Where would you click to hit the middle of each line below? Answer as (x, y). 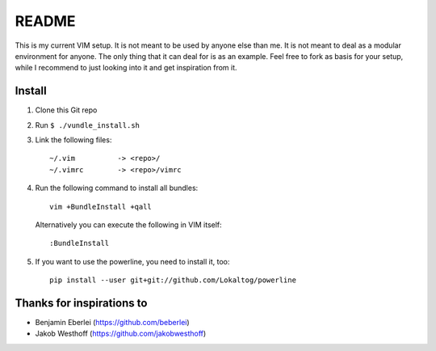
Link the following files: (73, 140)
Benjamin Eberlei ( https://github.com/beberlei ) (112, 323)
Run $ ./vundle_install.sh (88, 125)
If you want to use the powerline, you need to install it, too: (132, 261)
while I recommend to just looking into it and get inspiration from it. (126, 68)
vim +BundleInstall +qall (101, 207)
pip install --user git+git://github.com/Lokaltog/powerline (173, 280)
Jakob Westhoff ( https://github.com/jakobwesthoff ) (121, 334)
